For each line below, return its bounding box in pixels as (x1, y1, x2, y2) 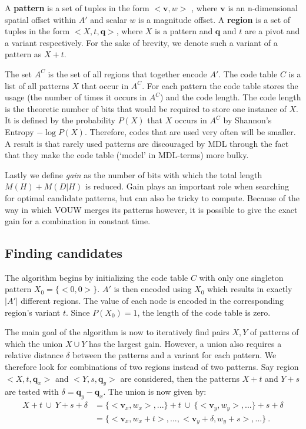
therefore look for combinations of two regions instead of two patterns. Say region (5, 361, 299, 373)
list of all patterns (5, 79, 69, 91)
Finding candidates (5, 244, 123, 262)
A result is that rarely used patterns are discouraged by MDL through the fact (5, 137, 289, 149)
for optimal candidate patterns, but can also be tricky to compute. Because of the (5, 191, 300, 204)
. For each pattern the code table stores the (142, 79, 298, 91)
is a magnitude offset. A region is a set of (138, 13, 291, 25)
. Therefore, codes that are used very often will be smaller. (84, 125, 296, 137)
